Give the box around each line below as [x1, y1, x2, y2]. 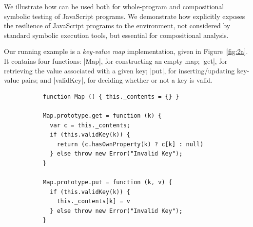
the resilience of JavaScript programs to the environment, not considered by [4, 20, 231, 31]
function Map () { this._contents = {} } [43, 93, 179, 100]
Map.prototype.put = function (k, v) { [43, 179, 172, 186]
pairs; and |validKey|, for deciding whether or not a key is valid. [21, 75, 213, 85]
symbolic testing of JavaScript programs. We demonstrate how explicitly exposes [4, 11, 245, 21]
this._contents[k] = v [57, 198, 130, 205]
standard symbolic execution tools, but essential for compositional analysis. [4, 30, 229, 40]
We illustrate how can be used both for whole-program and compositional [4, 1, 224, 11]
